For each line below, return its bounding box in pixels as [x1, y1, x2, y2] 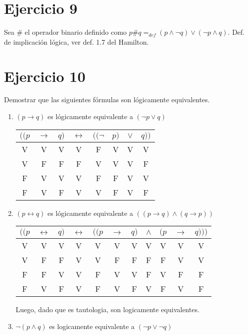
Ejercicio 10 [4, 66, 86, 86]
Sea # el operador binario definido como [4, 27, 127, 37]
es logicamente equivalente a [49, 321, 135, 331]
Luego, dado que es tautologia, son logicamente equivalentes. [15, 304, 199, 315]
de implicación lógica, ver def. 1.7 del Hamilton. [4, 36, 149, 47]
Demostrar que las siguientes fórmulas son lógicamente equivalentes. [4, 94, 210, 105]
